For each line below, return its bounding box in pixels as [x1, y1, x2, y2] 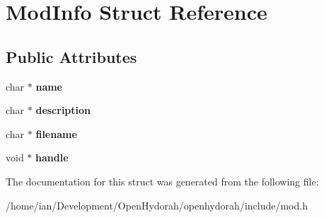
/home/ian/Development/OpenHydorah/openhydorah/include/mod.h [6, 197, 308, 212]
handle [35, 150, 69, 165]
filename [35, 126, 77, 141]
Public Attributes [6, 45, 137, 67]
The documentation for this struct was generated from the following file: [6, 173, 319, 188]
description [35, 103, 91, 117]
